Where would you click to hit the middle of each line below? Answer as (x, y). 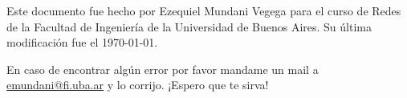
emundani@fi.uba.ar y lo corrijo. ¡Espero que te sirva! (138, 85)
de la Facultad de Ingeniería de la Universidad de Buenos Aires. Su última (189, 26)
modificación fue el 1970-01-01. (82, 42)
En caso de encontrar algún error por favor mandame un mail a (163, 69)
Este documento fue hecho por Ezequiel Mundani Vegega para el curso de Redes (204, 10)
